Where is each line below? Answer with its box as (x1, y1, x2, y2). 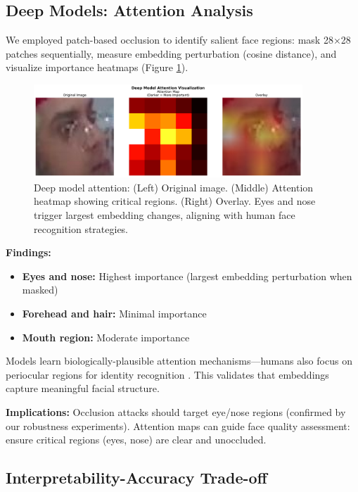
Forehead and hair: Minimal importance (22, 306, 207, 321)
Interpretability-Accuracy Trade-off (6, 467, 267, 488)
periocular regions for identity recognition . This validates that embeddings (6, 367, 329, 381)
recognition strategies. (34, 221, 129, 236)
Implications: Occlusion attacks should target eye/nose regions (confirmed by (6, 404, 346, 419)
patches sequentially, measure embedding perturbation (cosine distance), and (6, 46, 337, 61)
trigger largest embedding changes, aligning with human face (34, 208, 295, 222)
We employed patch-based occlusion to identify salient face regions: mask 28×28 (6, 32, 351, 47)
